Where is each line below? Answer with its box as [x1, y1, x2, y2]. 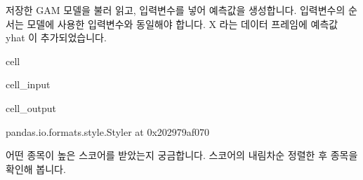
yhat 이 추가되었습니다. [6, 30, 107, 45]
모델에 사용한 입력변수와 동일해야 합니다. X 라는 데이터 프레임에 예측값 [27, 16, 338, 31]
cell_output [6, 100, 56, 115]
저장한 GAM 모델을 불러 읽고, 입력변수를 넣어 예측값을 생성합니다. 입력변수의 [6, 3, 345, 17]
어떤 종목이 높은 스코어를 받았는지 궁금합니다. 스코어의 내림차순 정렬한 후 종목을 [6, 148, 358, 162]
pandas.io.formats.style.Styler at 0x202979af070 [6, 124, 210, 139]
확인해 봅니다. [6, 161, 66, 176]
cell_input [6, 77, 51, 92]
